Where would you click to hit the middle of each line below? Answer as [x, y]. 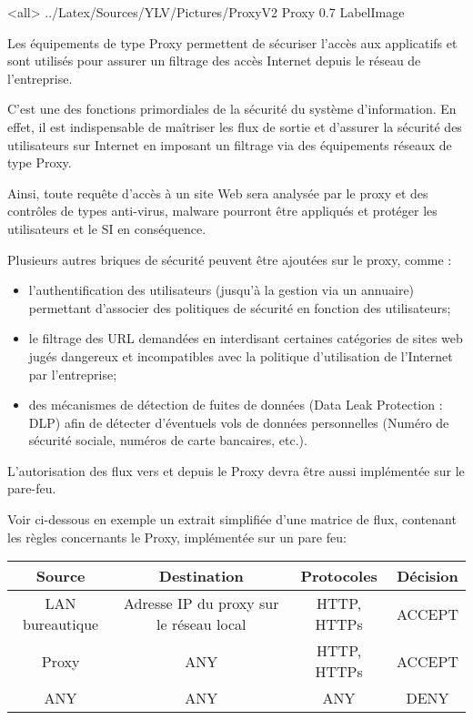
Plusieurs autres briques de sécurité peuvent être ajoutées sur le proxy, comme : [230, 259]
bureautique [61, 624]
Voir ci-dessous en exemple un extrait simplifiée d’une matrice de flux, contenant [232, 519]
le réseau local [201, 624]
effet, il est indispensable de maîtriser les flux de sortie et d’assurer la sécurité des [235, 126]
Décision [428, 576]
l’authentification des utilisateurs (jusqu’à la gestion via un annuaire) [221, 290]
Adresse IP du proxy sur [201, 603]
